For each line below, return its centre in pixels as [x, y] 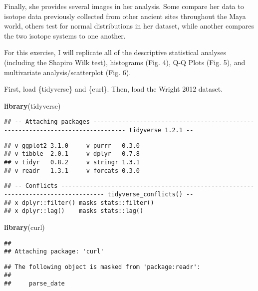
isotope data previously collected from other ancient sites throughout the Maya [125, 16]
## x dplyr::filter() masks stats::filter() [79, 203]
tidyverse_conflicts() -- [150, 194]
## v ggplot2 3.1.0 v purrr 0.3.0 [72, 145]
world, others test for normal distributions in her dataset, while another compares [129, 26]
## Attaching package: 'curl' [54, 252]
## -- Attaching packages [47, 122]
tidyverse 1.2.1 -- [161, 130]
